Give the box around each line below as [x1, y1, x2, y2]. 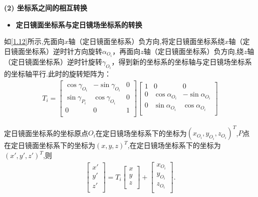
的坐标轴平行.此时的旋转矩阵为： [4, 68, 111, 79]
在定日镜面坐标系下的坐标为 [4, 140, 95, 150]
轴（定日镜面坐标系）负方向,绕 [143, 45, 244, 56]
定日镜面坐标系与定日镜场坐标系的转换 [16, 19, 142, 29]
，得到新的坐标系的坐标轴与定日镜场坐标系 [111, 56, 252, 66]
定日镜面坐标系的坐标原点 [4, 127, 88, 138]
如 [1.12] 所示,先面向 [4, 36, 65, 46]
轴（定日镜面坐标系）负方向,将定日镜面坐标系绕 [68, 36, 225, 46]
